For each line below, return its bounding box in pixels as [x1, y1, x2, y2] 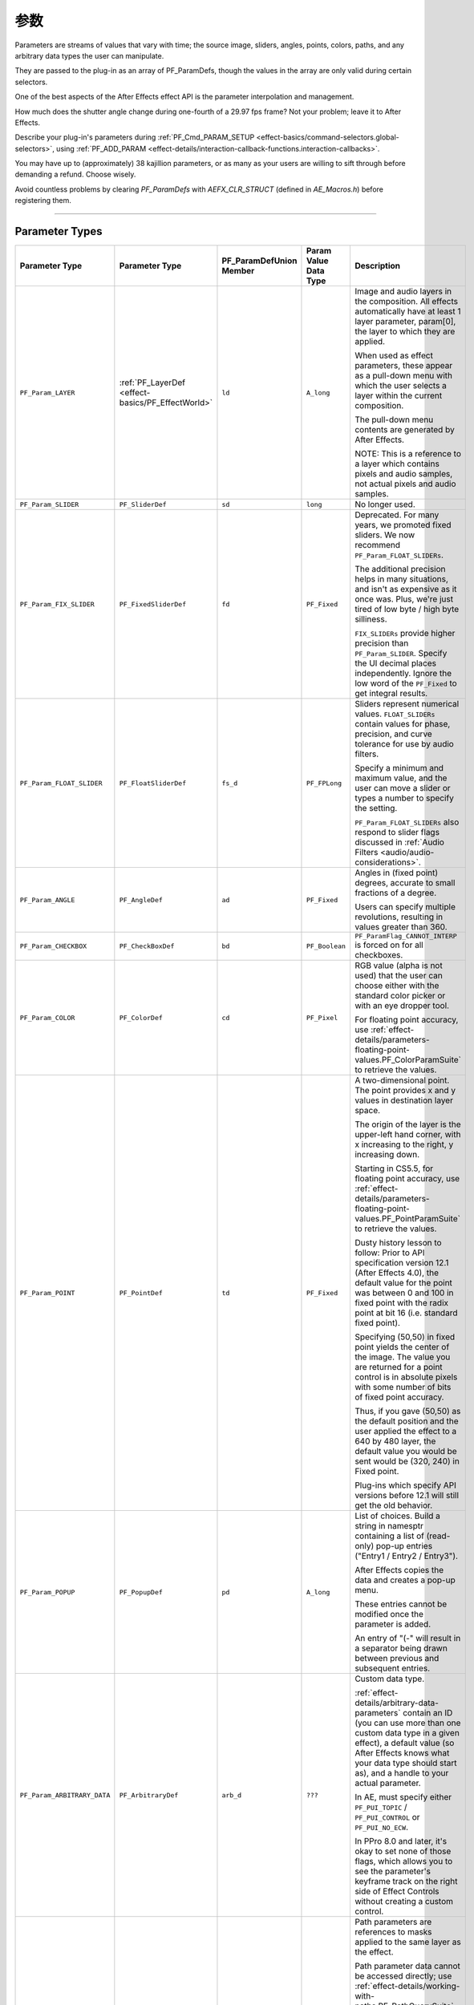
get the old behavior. [354, 1500, 433, 1511]
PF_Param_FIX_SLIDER [19, 600, 95, 609]
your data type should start [354, 1757, 457, 1768]
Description [354, 261, 401, 272]
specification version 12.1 [354, 1258, 449, 1269]
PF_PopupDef [119, 1588, 164, 1596]
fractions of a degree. [354, 887, 437, 898]
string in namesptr [354, 1521, 424, 1532]
